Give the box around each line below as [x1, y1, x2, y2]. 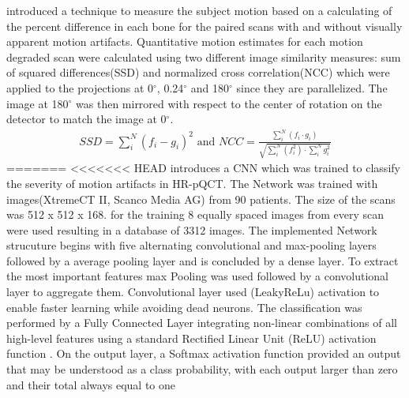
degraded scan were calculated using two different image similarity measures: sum [6, 48, 401, 65]
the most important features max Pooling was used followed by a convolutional [6, 268, 388, 284]
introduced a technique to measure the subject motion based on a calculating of [6, 2, 392, 18]
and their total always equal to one [6, 376, 176, 392]
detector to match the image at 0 [6, 111, 167, 127]
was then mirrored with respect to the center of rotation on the [76, 95, 382, 111]
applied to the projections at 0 [6, 79, 154, 96]
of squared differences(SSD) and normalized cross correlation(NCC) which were [6, 64, 390, 81]
